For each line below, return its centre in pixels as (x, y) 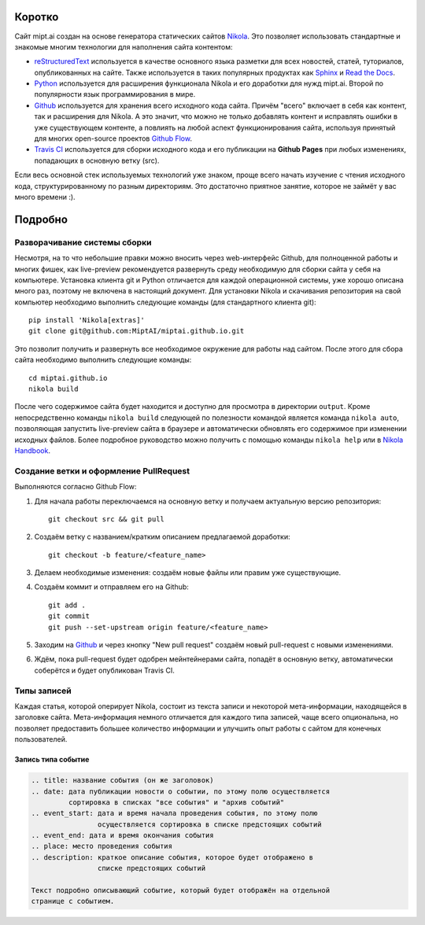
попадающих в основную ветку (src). (97, 160)
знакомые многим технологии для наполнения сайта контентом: (124, 46)
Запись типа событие (52, 760)
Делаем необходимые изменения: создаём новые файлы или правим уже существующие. (188, 573)
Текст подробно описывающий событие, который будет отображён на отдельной (181, 890)
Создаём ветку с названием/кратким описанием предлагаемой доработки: (162, 537)
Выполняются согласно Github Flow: (76, 487)
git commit (69, 616)
